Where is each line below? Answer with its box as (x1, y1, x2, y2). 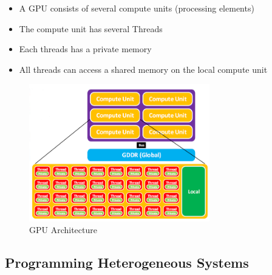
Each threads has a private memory (19, 42, 152, 55)
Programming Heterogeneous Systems (5, 253, 249, 272)
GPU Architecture (29, 223, 97, 236)
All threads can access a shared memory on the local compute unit (19, 63, 268, 75)
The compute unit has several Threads (19, 22, 163, 35)
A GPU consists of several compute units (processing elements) (19, 2, 254, 14)
